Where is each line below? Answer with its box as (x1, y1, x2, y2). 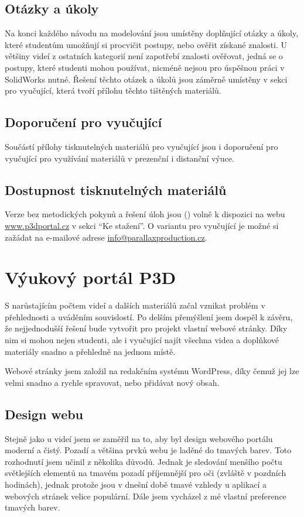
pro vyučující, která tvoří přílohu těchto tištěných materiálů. (5, 84, 221, 97)
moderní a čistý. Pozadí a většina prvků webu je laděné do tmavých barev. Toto (5, 444, 292, 456)
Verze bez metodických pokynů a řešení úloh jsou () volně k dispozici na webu (5, 208, 285, 220)
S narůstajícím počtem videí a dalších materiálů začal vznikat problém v (5, 299, 265, 311)
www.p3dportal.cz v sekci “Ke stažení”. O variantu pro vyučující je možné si (5, 219, 279, 231)
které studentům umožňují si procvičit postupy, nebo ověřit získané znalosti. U (5, 38, 287, 50)
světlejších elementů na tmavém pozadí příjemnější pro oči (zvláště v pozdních (5, 467, 286, 479)
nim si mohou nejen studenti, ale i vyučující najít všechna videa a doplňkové (5, 334, 279, 346)
